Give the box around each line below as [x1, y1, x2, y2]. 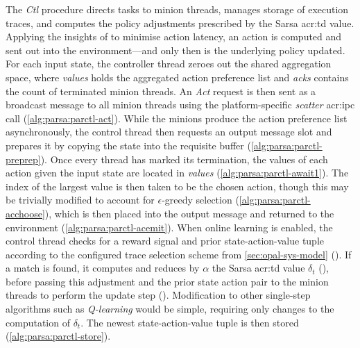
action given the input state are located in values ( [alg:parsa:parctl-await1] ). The [6, 165, 349, 180]
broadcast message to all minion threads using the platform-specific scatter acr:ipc [6, 97, 355, 112]
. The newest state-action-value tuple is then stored [80, 315, 299, 329]
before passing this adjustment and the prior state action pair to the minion [6, 274, 329, 288]
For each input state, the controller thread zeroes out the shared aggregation [6, 56, 332, 71]
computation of [6, 315, 70, 329]
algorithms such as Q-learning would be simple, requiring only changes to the [6, 301, 334, 316]
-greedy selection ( [162, 192, 239, 207]
